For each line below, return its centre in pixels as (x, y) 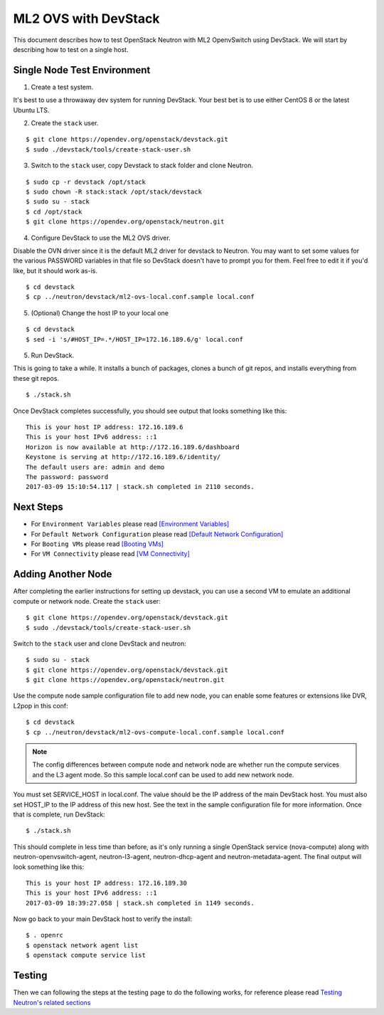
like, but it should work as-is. (55, 270)
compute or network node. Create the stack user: (87, 601)
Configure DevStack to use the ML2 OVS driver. (101, 238)
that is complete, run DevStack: (59, 814)
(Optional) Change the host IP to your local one (100, 312)
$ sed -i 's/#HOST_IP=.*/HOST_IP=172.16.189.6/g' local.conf (134, 339)
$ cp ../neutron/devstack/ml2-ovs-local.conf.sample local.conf (140, 297)
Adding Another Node (63, 574)
